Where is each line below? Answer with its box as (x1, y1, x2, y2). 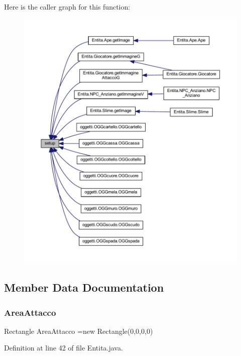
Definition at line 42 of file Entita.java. (4, 342, 123, 353)
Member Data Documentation (4, 280, 164, 295)
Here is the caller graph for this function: (4, 2, 131, 12)
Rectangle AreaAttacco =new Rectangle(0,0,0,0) (4, 325, 153, 336)
